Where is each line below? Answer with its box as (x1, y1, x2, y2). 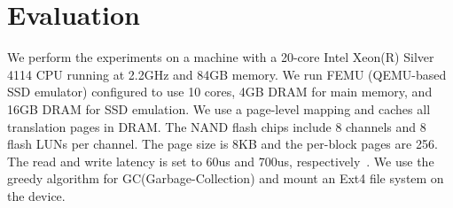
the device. (7, 186, 66, 204)
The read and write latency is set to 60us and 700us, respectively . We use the (7, 151, 434, 170)
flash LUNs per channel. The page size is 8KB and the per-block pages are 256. (7, 135, 438, 153)
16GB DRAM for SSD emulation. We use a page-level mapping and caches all (7, 99, 431, 118)
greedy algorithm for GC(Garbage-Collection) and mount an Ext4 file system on (7, 169, 444, 188)
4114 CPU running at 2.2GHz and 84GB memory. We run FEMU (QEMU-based (7, 65, 447, 83)
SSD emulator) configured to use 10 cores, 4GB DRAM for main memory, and (7, 82, 433, 101)
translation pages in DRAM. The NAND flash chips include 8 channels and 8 (7, 117, 426, 135)
